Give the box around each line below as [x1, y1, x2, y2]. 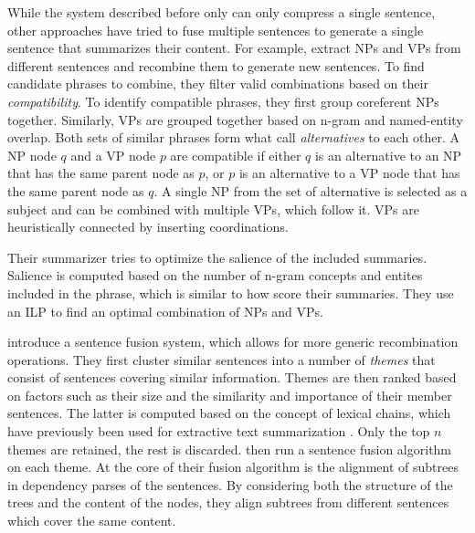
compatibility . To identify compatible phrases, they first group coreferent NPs [7, 91, 439, 110]
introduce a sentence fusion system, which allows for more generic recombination [7, 332, 459, 351]
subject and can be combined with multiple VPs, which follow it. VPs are [7, 199, 419, 218]
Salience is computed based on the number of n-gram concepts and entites [7, 266, 423, 285]
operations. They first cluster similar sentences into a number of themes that [7, 350, 436, 369]
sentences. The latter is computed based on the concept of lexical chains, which [7, 403, 451, 423]
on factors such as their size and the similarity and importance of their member [7, 385, 452, 404]
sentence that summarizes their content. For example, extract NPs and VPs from [7, 38, 461, 57]
